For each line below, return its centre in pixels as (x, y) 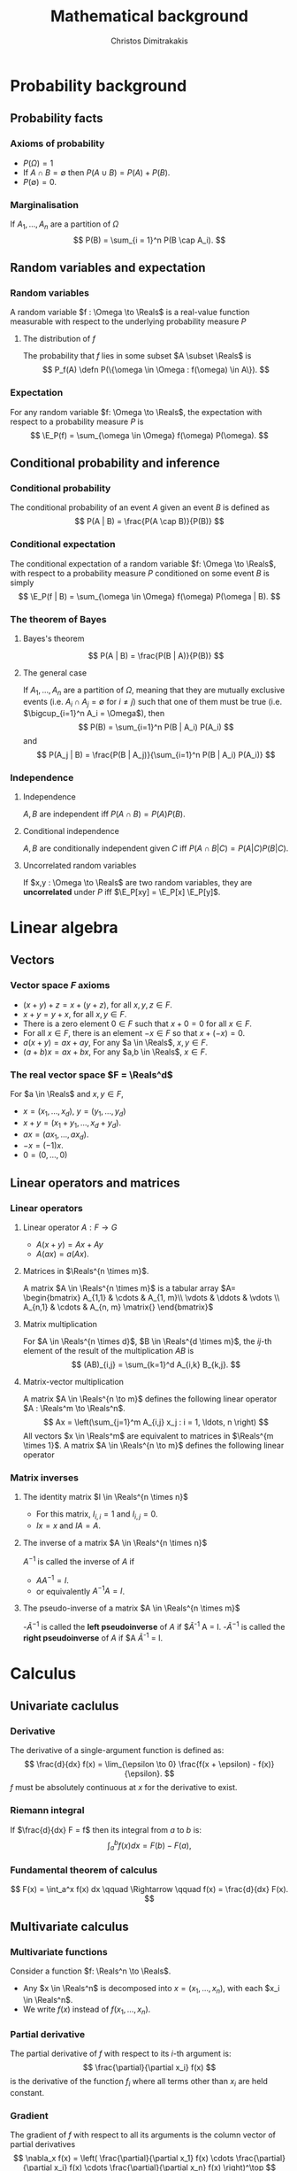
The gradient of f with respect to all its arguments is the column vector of (143, 2135)
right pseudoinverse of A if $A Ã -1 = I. (92, 1637)
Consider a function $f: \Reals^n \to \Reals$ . (91, 1971)
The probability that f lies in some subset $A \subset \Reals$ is (137, 356)
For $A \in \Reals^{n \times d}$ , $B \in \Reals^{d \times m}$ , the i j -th (147, 1341)
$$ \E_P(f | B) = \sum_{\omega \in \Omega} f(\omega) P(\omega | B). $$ (149, 596)
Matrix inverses (44, 1478)
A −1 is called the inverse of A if (79, 1561)
